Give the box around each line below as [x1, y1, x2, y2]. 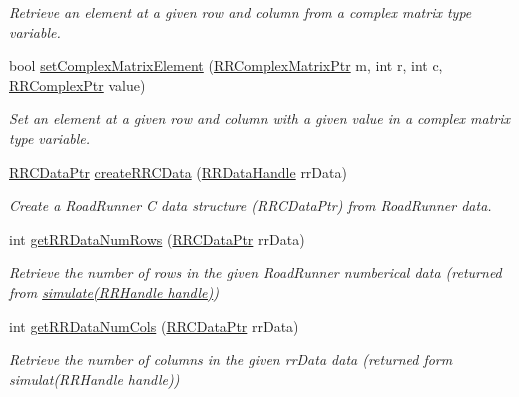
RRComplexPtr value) [9, 74, 146, 95]
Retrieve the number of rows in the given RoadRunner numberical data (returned [9, 262, 502, 283]
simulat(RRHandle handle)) [9, 368, 180, 389]
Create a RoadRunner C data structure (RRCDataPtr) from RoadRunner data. [9, 195, 492, 216]
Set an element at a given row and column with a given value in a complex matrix [9, 108, 511, 129]
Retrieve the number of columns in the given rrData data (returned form [9, 349, 453, 370]
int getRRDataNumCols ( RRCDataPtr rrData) [9, 315, 299, 336]
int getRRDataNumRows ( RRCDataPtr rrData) [9, 228, 305, 249]
